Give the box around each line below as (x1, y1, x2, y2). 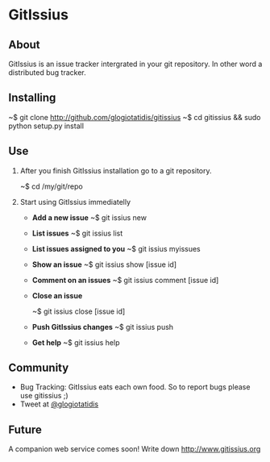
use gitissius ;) (19, 391, 69, 401)
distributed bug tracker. (8, 68, 86, 77)
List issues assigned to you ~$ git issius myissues (31, 243, 201, 253)
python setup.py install (8, 121, 85, 131)
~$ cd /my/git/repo (19, 181, 83, 191)
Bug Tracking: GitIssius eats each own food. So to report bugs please (19, 382, 251, 392)
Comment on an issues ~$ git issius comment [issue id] (31, 275, 219, 285)
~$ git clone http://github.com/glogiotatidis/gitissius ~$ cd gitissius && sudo (8, 112, 261, 122)
